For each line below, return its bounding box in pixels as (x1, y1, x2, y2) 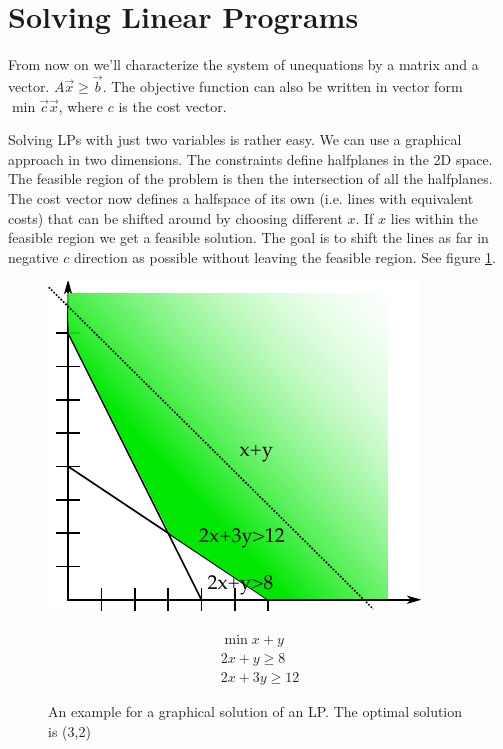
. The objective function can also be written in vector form (102, 75, 463, 96)
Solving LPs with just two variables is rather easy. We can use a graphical (8, 129, 462, 150)
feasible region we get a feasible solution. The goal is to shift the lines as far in (8, 227, 489, 248)
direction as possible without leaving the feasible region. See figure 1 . (73, 246, 496, 267)
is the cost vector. (118, 95, 227, 116)
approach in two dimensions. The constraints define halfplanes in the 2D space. (8, 148, 493, 169)
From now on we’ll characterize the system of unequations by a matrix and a (8, 54, 479, 75)
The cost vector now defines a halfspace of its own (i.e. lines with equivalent (8, 187, 474, 208)
